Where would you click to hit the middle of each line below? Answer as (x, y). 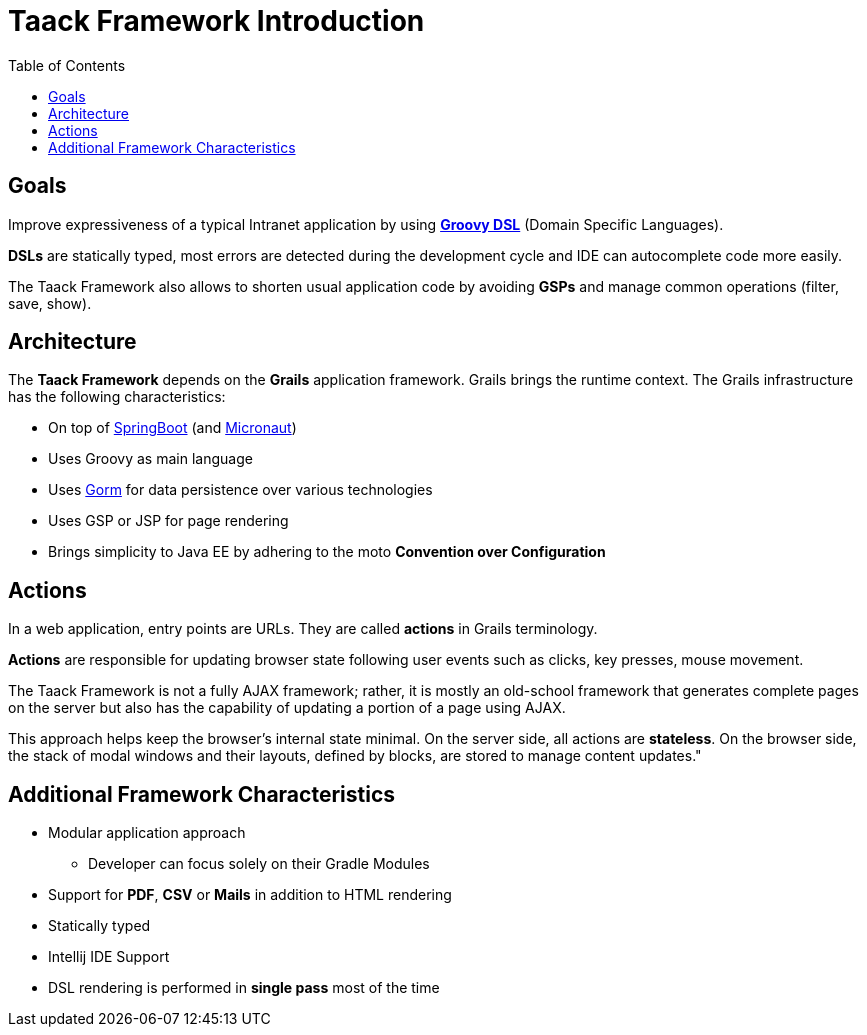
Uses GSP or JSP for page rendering (168, 521)
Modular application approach (147, 833)
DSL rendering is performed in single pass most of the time (244, 988)
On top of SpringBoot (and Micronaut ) (172, 428)
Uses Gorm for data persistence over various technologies (240, 490)
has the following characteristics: (117, 397)
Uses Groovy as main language (150, 459)
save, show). (50, 303)
